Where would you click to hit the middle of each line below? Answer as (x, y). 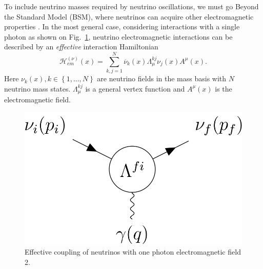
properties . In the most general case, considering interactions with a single (122, 26)
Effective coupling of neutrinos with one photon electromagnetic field (133, 252)
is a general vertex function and (135, 88)
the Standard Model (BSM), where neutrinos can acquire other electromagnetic (129, 16)
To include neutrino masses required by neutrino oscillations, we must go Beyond (131, 6)
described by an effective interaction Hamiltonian (81, 47)
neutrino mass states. (37, 88)
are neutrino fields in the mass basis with (162, 78)
